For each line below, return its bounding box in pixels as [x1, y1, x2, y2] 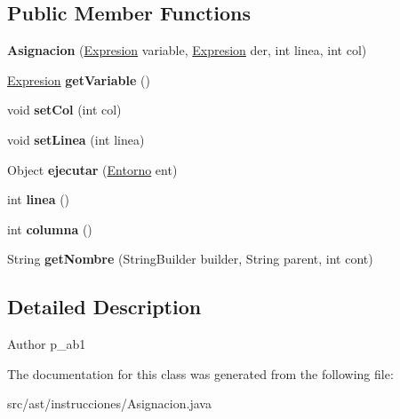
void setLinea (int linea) [7, 130, 145, 148]
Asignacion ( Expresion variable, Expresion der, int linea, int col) [7, 41, 367, 59]
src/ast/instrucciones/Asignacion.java [7, 394, 212, 413]
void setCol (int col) [7, 100, 122, 119]
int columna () [7, 219, 92, 238]
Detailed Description [7, 293, 202, 320]
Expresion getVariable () [7, 70, 150, 89]
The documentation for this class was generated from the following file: [7, 364, 394, 383]
